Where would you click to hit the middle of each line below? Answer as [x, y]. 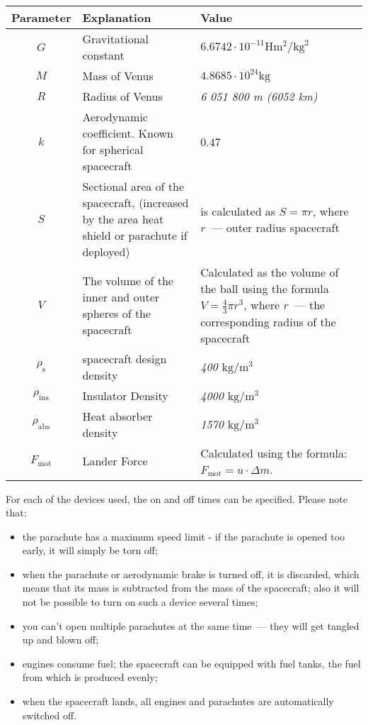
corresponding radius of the [268, 321]
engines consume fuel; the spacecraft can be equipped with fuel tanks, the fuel [191, 663]
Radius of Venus [122, 96]
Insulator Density [125, 395]
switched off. [50, 715]
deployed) [106, 251]
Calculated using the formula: [274, 453]
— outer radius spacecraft [275, 227]
